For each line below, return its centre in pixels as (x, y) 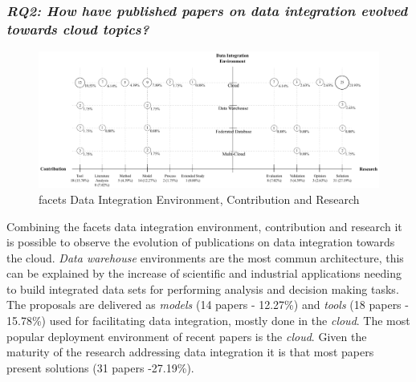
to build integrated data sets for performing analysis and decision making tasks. (203, 289)
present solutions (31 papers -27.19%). (100, 367)
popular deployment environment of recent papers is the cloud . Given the (187, 336)
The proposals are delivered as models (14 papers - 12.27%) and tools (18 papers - (208, 305)
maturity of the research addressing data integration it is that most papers (190, 352)
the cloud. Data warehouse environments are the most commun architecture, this (205, 257)
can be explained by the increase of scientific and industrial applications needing (204, 273)
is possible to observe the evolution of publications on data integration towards (201, 242)
